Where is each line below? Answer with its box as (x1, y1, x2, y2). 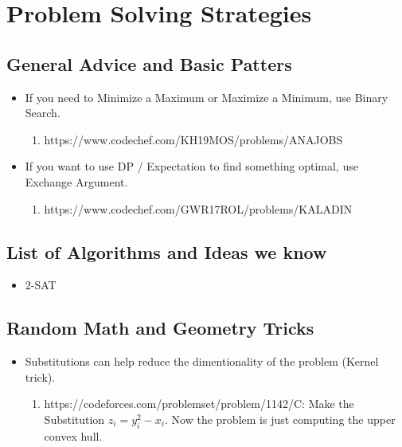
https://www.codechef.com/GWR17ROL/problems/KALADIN (44, 200, 353, 217)
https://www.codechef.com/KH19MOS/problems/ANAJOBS (44, 131, 343, 147)
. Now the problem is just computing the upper (165, 410, 396, 427)
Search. (25, 104, 60, 121)
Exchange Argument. (25, 173, 128, 190)
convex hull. (44, 427, 103, 444)
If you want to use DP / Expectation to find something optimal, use (25, 158, 358, 174)
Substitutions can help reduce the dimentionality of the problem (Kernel (25, 353, 379, 370)
